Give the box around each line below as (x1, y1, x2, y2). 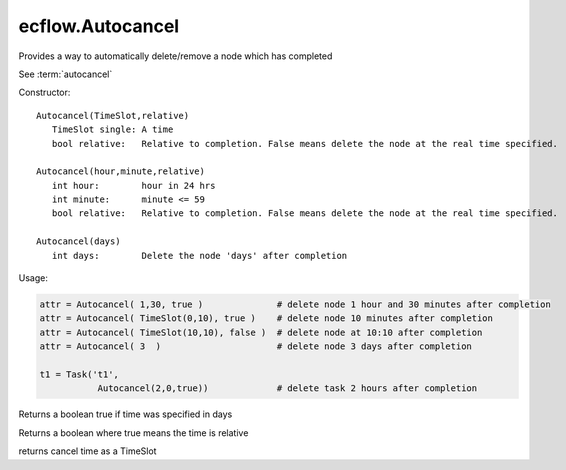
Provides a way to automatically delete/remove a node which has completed (18, 50, 333, 62)
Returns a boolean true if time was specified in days (18, 408, 233, 420)
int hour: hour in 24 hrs (51, 180, 216, 191)
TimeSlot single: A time (51, 124, 174, 135)
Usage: (18, 272, 49, 284)
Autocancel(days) (36, 236, 121, 247)
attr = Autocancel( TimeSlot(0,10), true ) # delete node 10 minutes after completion (39, 313, 494, 324)
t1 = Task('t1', (39, 368, 120, 380)
